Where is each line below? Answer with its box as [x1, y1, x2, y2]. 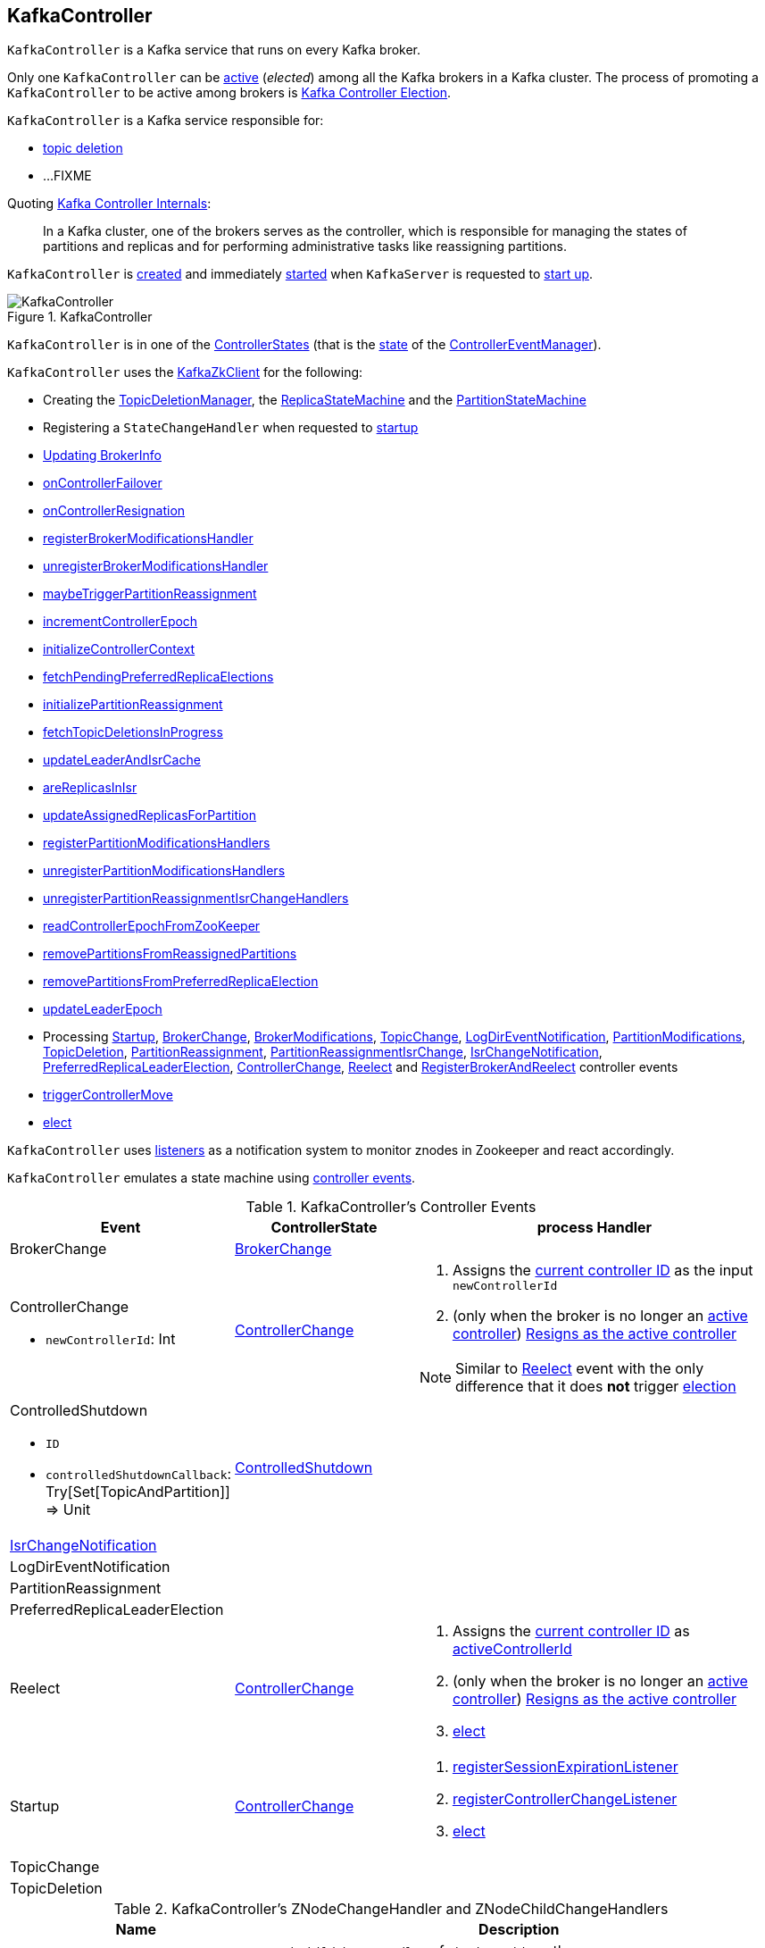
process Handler [536, 1218, 653, 1237]
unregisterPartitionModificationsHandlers [43, 863, 286, 879]
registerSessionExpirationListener [452, 1758, 678, 1777]
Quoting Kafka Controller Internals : [7, 196, 212, 212]
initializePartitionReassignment [43, 697, 223, 713]
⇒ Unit [46, 1501, 91, 1519]
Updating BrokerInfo [43, 447, 162, 464]
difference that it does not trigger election [454, 1377, 736, 1396]
